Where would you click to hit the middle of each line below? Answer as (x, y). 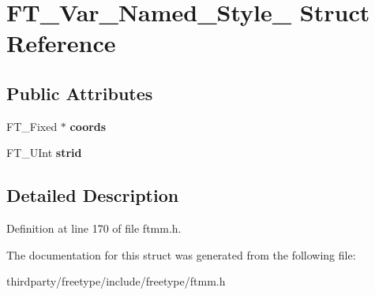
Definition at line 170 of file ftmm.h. (94, 228)
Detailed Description (93, 195)
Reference (61, 43)
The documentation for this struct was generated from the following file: (181, 254)
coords (88, 126)
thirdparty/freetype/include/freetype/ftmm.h (116, 281)
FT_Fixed (32, 126)
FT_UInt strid (44, 153)
